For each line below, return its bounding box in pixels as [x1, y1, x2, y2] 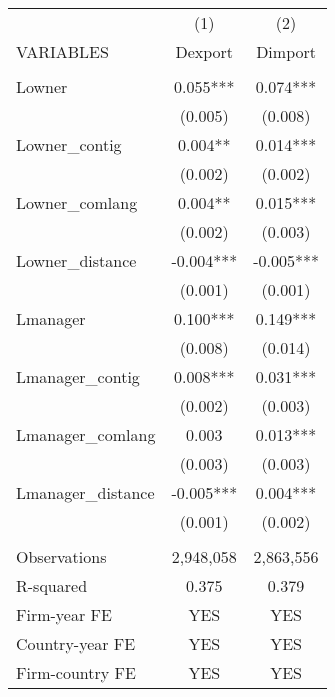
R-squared [16, 574, 88, 597]
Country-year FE [16, 632, 136, 655]
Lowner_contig [16, 133, 122, 156]
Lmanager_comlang [16, 423, 156, 446]
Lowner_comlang [16, 191, 138, 214]
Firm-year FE [16, 603, 112, 626]
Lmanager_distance [16, 481, 155, 504]
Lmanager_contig [16, 365, 140, 388]
